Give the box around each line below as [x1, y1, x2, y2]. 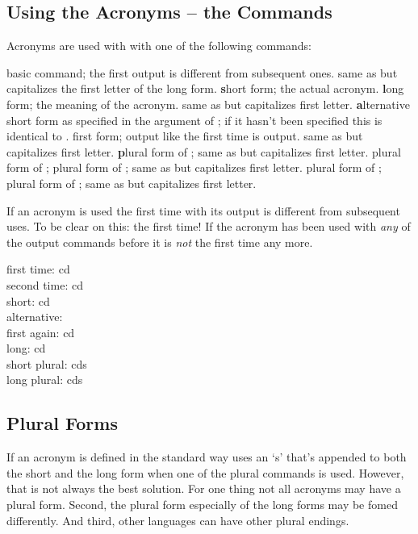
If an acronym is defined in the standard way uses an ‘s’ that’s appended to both [6, 448, 407, 465]
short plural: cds [6, 355, 87, 372]
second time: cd [6, 276, 83, 293]
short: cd [6, 292, 50, 309]
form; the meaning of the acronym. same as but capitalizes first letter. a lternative [6, 95, 410, 112]
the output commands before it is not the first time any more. [6, 233, 313, 250]
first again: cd [6, 323, 75, 340]
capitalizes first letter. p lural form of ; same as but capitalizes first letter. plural [6, 143, 401, 160]
